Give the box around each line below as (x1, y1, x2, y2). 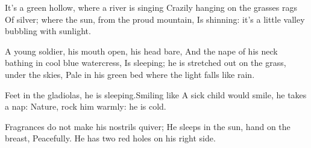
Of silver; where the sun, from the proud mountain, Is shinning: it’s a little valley (5, 13, 305, 25)
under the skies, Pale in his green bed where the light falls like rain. (5, 68, 255, 80)
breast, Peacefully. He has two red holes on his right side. (5, 132, 216, 144)
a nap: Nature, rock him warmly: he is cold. (5, 100, 166, 113)
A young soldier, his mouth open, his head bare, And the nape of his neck (5, 44, 278, 57)
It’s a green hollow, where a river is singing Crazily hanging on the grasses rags (5, 1, 297, 13)
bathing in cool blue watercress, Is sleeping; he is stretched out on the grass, (5, 56, 286, 69)
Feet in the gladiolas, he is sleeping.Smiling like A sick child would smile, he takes (5, 88, 307, 101)
